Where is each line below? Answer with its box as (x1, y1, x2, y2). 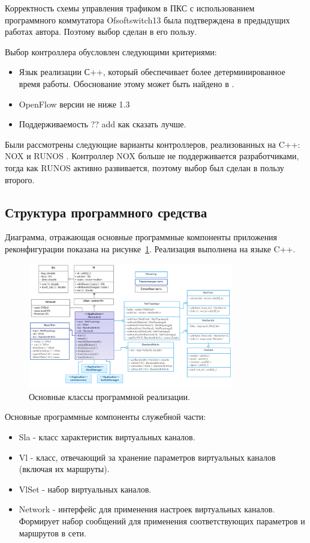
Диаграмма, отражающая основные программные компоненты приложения (5, 231, 278, 243)
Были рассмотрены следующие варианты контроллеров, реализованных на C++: (5, 138, 300, 150)
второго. (5, 173, 35, 186)
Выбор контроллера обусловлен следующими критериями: (5, 45, 217, 58)
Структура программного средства (5, 202, 207, 221)
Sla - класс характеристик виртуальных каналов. (19, 430, 195, 443)
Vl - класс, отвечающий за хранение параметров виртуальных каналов (19, 450, 276, 463)
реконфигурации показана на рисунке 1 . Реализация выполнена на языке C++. (5, 242, 296, 255)
